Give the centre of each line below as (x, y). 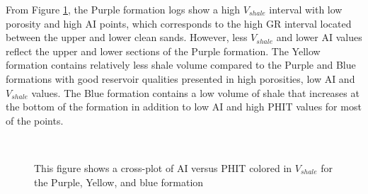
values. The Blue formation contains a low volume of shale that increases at (195, 92)
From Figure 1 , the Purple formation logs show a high (123, 9)
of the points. (35, 120)
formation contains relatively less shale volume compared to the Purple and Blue (181, 65)
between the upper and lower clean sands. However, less (127, 37)
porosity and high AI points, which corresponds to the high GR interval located (179, 23)
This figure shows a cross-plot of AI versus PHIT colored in (163, 167)
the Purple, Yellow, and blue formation (119, 182)
